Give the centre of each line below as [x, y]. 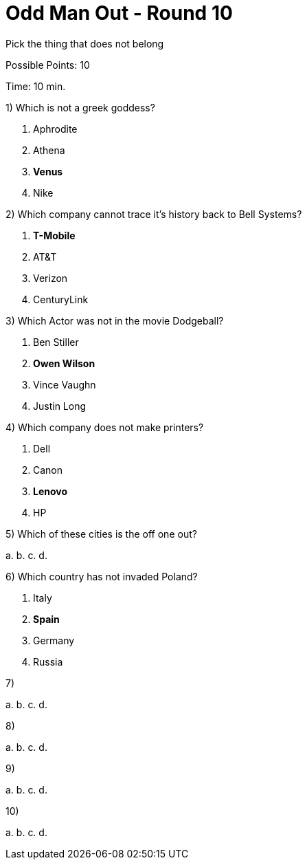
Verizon [50, 278]
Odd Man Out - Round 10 [119, 13]
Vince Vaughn [65, 384]
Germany [54, 640]
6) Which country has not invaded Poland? [102, 576]
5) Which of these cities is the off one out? [101, 534]
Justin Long [60, 406]
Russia [48, 661]
